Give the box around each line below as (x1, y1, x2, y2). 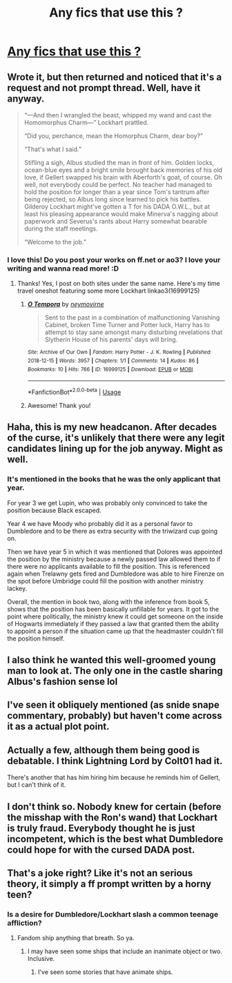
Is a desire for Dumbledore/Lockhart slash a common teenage (7, 909, 219, 919)
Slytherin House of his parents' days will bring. (44, 335, 178, 344)
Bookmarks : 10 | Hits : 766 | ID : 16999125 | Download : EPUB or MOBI (27, 366, 193, 373)
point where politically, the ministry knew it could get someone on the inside (7, 612, 224, 621)
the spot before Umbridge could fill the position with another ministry (7, 576, 204, 585)
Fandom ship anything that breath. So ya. (17, 934, 135, 942)
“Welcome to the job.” (23, 238, 86, 246)
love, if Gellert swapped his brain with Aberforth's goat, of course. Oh (23, 173, 222, 181)
